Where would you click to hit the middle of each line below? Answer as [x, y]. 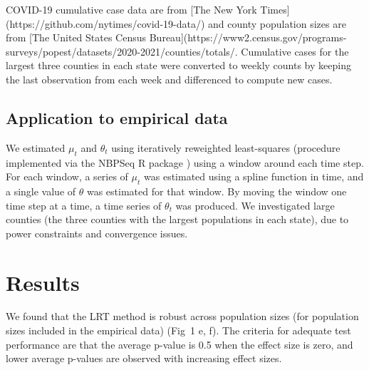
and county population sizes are [277, 23]
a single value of [41, 191]
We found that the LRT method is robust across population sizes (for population [182, 316]
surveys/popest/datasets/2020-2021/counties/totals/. [122, 51]
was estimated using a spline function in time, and [254, 176]
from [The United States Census [76, 37]
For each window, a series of [67, 176]
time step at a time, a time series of [84, 205]
